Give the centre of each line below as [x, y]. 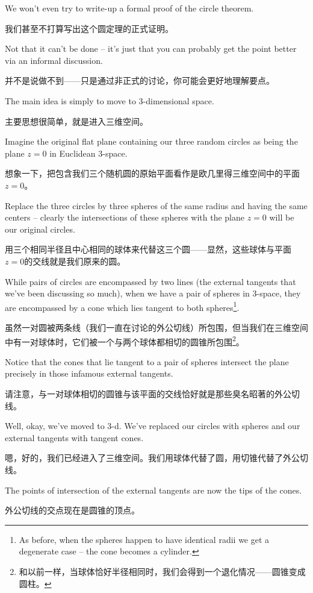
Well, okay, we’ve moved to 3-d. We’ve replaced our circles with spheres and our [153, 426]
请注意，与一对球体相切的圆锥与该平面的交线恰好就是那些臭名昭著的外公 [148, 393]
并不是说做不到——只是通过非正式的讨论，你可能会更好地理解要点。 [140, 80]
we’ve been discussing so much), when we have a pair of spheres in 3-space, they [153, 293]
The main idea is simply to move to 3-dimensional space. [110, 100]
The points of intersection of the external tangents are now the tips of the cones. [153, 490]
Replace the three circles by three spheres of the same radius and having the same [156, 205]
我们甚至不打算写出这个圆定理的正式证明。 [89, 28]
